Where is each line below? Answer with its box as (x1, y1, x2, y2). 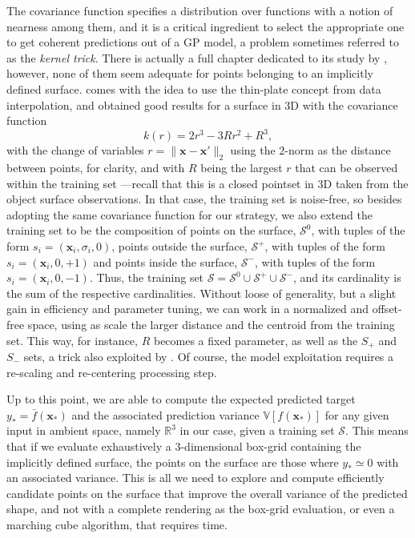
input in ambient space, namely (6, 422, 161, 439)
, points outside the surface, (111, 238, 248, 255)
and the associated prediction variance (71, 406, 260, 423)
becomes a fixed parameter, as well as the (153, 331, 358, 348)
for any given (324, 406, 389, 423)
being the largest (200, 159, 283, 176)
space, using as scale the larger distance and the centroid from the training (27, 315, 395, 332)
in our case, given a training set (179, 422, 335, 439)
